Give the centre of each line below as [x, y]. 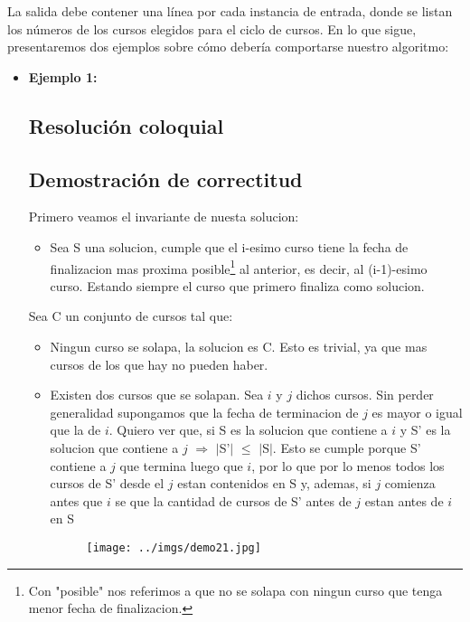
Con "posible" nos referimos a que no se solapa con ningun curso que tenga [235, 590]
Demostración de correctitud [165, 179]
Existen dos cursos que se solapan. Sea [157, 395]
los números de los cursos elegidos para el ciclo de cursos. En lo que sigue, [212, 28]
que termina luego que [181, 465]
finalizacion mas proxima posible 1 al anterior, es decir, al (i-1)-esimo [239, 267]
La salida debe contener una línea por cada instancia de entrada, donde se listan [230, 11]
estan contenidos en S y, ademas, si [274, 483]
